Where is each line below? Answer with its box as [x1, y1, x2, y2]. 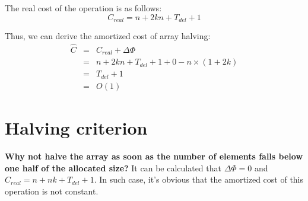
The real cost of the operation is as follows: [5, 2, 162, 14]
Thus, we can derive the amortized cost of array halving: [5, 30, 211, 42]
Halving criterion [5, 116, 148, 140]
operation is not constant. [5, 184, 99, 197]
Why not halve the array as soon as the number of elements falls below [5, 150, 303, 162]
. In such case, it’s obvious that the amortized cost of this [94, 173, 304, 186]
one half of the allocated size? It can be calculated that [5, 161, 221, 174]
